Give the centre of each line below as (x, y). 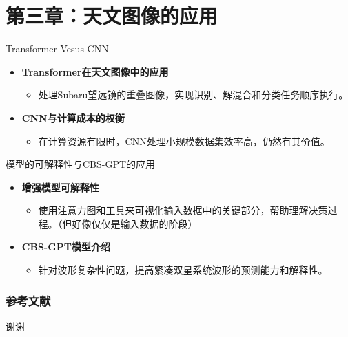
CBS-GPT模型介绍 (66, 247)
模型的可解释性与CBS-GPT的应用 (81, 164)
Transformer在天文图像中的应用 (95, 71)
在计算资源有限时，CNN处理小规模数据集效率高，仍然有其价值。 (184, 141)
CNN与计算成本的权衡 (73, 117)
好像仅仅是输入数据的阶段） (135, 223)
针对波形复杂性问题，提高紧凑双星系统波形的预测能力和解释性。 (183, 270)
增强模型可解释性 (60, 187)
